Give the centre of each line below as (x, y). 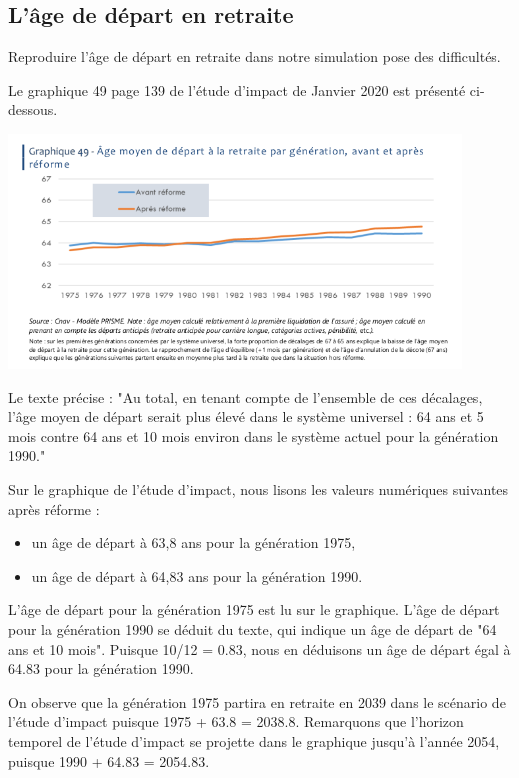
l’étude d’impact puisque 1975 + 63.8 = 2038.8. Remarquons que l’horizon (236, 721)
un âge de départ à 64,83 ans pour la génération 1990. (197, 575)
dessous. (33, 109)
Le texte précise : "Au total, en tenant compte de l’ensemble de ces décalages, (245, 396)
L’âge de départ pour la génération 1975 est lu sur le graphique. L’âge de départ (254, 609)
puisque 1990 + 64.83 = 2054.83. (109, 760)
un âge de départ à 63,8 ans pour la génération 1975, (193, 542)
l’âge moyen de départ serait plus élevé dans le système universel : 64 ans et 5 (246, 416)
